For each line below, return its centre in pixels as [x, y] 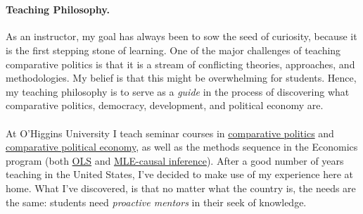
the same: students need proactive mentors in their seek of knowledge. [156, 202]
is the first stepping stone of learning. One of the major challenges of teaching [173, 50]
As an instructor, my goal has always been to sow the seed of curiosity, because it [181, 36]
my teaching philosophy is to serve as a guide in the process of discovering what [178, 91]
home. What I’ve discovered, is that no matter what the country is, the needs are [181, 188]
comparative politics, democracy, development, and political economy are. [165, 105]
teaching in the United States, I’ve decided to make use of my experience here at [180, 174]
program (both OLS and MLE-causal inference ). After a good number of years [175, 160]
